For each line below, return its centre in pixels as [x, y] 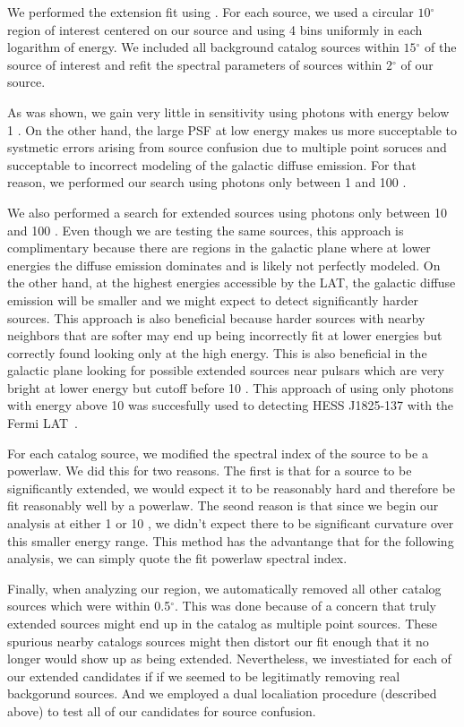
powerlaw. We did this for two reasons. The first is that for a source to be [210, 470]
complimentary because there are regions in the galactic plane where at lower [219, 248]
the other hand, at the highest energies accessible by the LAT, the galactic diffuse [232, 282]
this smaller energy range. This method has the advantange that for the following [231, 540]
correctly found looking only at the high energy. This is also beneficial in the [217, 352]
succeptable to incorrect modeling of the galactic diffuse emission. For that [212, 164]
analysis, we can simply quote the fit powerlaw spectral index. [177, 558]
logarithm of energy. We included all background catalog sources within [203, 47]
